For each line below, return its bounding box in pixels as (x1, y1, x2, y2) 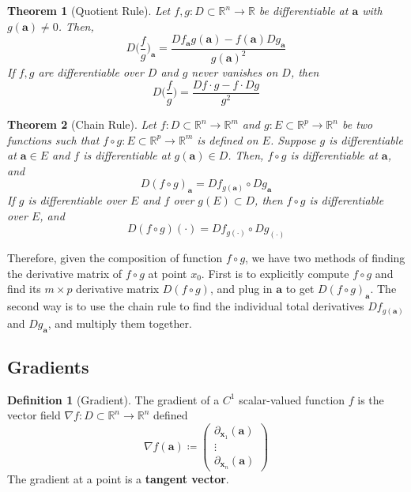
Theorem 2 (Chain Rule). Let (7, 116, 156, 133)
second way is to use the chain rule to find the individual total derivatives (7, 298, 364, 314)
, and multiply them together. (47, 314, 192, 331)
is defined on (197, 131, 258, 148)
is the (357, 391, 384, 407)
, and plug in (209, 280, 273, 297)
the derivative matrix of (7, 265, 123, 281)
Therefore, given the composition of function (7, 250, 223, 266)
